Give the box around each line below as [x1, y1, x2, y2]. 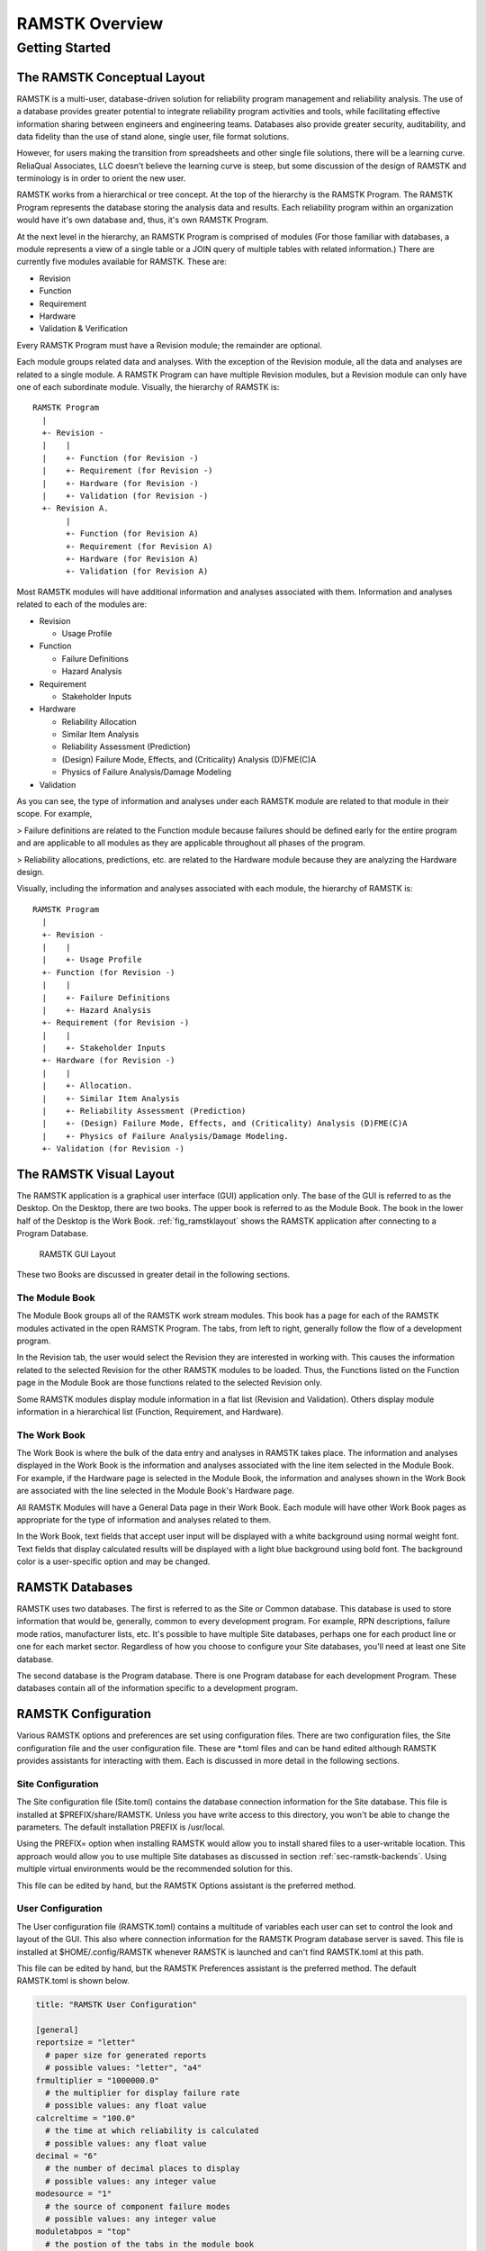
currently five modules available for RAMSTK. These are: [16, 257, 227, 267]
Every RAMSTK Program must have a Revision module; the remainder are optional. [16, 339, 323, 350]
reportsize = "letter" [35, 2038, 136, 2048]
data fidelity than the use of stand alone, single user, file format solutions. [16, 131, 290, 141]
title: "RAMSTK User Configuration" [35, 2000, 198, 2010]
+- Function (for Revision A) [66, 529, 200, 539]
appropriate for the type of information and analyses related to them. [16, 1514, 272, 1525]
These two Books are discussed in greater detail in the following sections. [16, 1270, 291, 1280]
